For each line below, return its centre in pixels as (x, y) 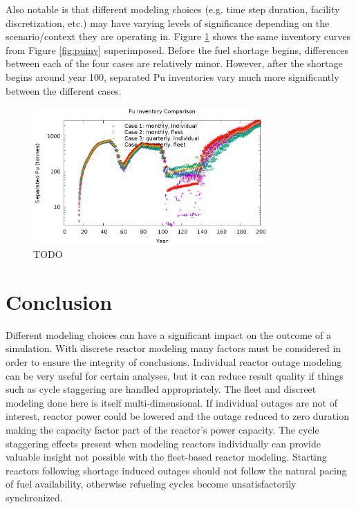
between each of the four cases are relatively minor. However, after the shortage (174, 63)
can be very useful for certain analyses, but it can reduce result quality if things (175, 375)
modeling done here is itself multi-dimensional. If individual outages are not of (171, 402)
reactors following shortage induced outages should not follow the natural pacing (176, 470)
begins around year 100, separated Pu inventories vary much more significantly (172, 76)
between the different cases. (64, 90)
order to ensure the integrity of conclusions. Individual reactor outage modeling (174, 362)
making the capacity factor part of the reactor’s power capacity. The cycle (162, 429)
